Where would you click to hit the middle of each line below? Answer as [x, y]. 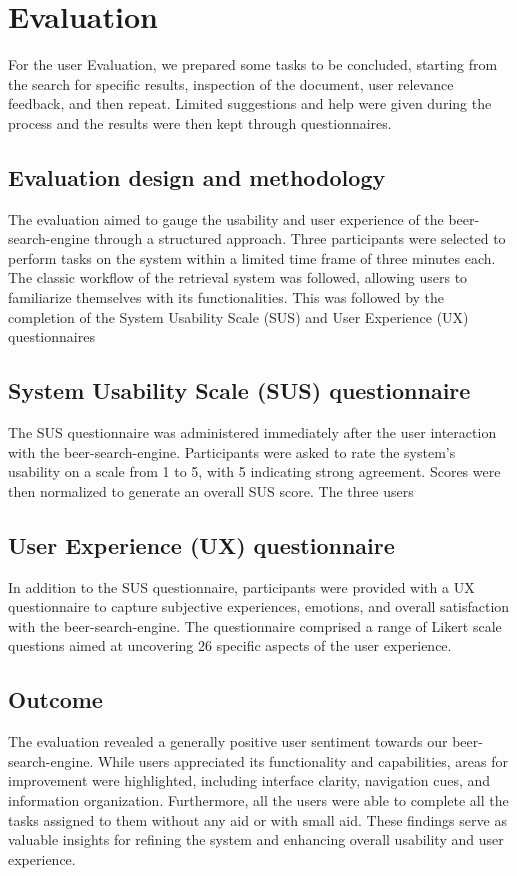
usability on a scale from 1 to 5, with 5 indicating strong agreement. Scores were [254, 471]
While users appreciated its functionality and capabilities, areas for [303, 760]
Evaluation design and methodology [197, 176]
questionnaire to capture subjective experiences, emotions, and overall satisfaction [259, 606]
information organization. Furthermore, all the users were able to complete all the [258, 800]
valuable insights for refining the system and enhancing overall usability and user [256, 839]
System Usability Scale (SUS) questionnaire [239, 390]
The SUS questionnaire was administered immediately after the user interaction [252, 432]
